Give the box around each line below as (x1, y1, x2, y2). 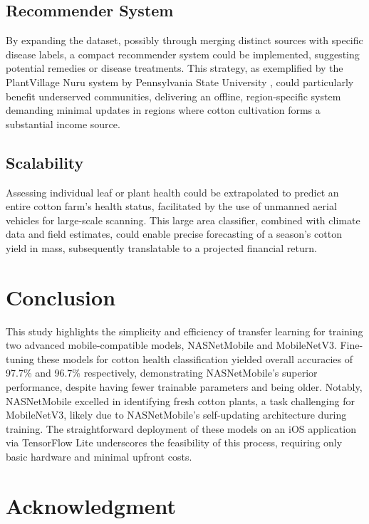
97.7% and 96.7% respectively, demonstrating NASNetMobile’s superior (6, 365, 318, 380)
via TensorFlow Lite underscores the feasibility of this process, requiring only (6, 435, 343, 450)
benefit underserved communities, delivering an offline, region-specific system (6, 88, 341, 103)
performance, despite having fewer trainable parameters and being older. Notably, (6, 379, 363, 394)
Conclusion (6, 282, 116, 311)
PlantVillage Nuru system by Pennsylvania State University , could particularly (6, 74, 354, 89)
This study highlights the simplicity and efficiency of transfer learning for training (6, 323, 363, 338)
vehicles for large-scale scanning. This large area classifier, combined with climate (6, 212, 360, 227)
